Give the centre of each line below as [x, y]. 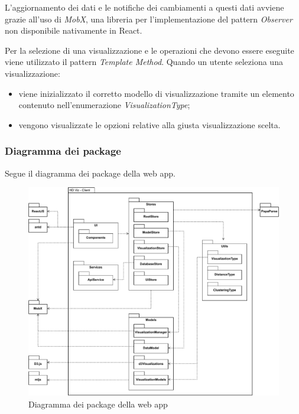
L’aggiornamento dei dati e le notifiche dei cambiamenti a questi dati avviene [144, 7]
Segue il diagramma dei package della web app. [90, 173]
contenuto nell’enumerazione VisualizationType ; [104, 105]
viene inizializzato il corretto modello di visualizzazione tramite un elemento [156, 93]
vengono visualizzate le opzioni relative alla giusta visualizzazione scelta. [149, 124]
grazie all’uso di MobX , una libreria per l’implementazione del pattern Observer [149, 19]
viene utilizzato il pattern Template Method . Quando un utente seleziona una [144, 62]
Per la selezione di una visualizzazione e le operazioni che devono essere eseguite [149, 50]
